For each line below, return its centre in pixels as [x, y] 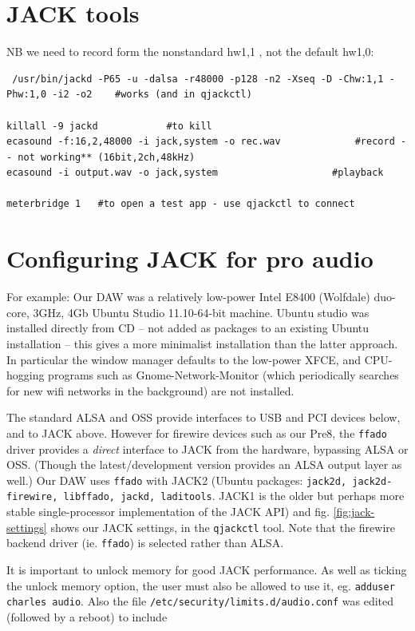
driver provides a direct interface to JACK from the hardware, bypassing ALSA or [207, 448]
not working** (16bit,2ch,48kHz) [107, 157]
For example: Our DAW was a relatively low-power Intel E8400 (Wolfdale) [188, 297]
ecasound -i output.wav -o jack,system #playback [195, 173]
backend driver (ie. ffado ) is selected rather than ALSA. [145, 543]
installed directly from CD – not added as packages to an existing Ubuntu [188, 328]
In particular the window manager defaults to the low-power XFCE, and [184, 359]
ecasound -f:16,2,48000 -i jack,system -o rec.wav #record [201, 142]
